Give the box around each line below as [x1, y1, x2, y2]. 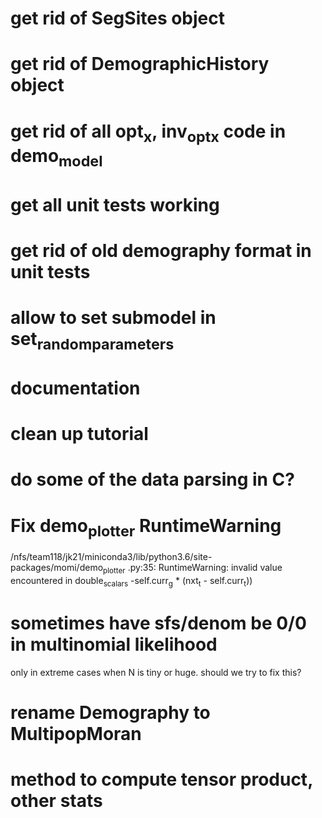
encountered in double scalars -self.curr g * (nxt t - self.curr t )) [10, 574, 253, 589]
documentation [10, 377, 141, 400]
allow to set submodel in [10, 307, 217, 329]
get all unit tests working [10, 193, 220, 216]
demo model [10, 145, 103, 171]
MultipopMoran [10, 722, 142, 745]
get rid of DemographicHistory [10, 53, 270, 76]
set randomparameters [10, 328, 175, 354]
